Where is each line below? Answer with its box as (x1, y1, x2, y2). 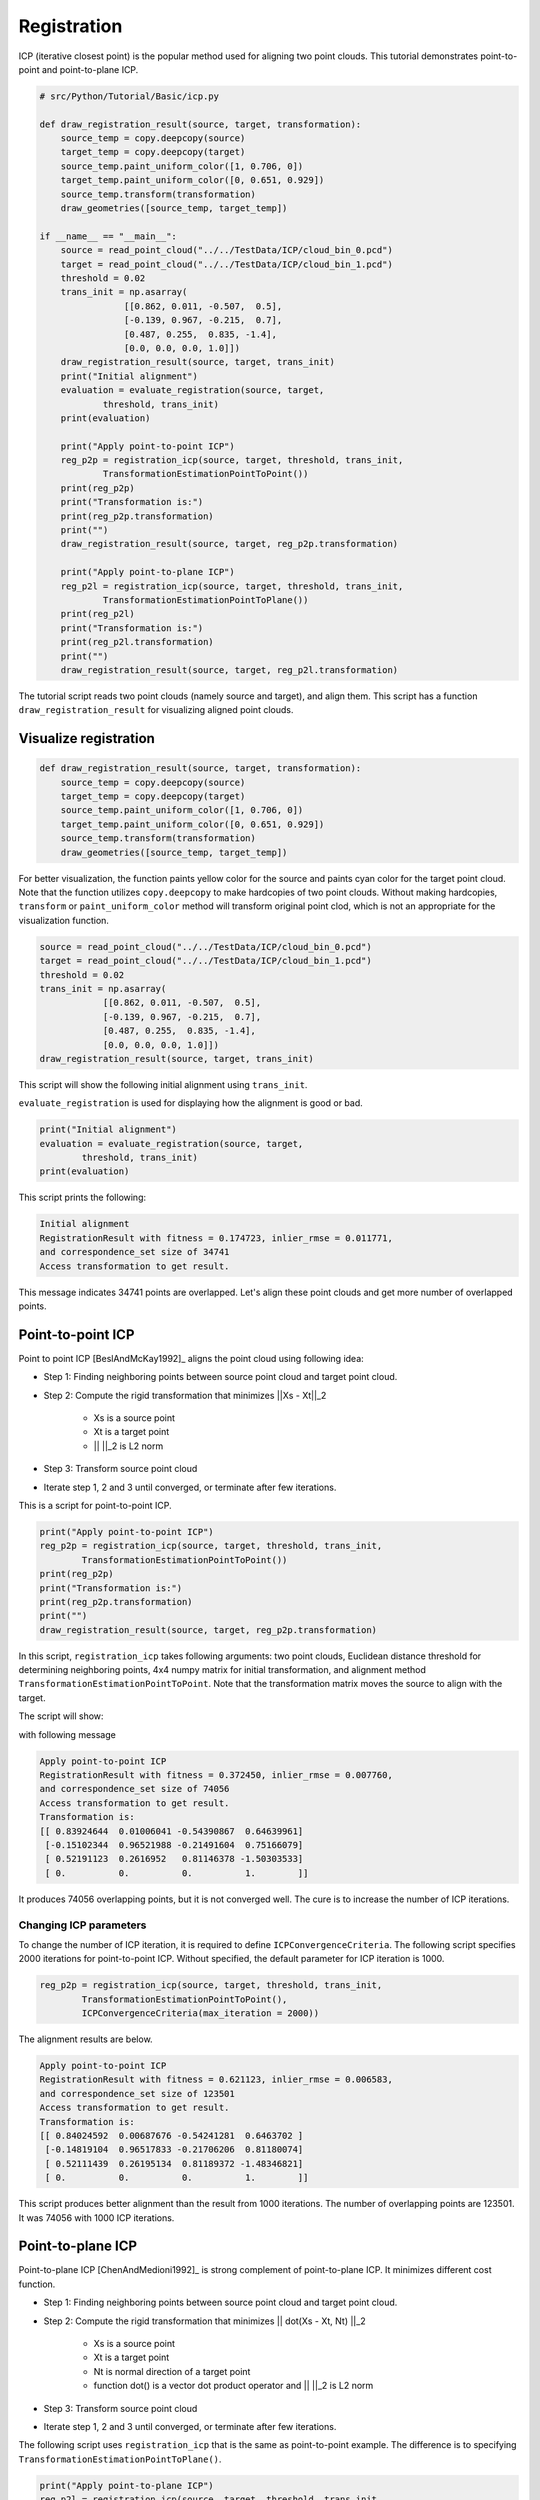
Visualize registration (18, 730, 155, 747)
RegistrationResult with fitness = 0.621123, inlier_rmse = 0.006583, (39, 2074, 394, 2085)
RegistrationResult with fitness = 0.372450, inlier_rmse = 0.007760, (39, 1770, 394, 1781)
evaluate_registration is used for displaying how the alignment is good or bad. (18, 1097, 364, 1109)
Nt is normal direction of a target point (93, 2365, 251, 2377)
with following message (18, 1728, 117, 1740)
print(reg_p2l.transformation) (60, 636, 214, 648)
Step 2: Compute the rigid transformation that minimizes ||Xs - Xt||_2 (43, 1389, 327, 1401)
